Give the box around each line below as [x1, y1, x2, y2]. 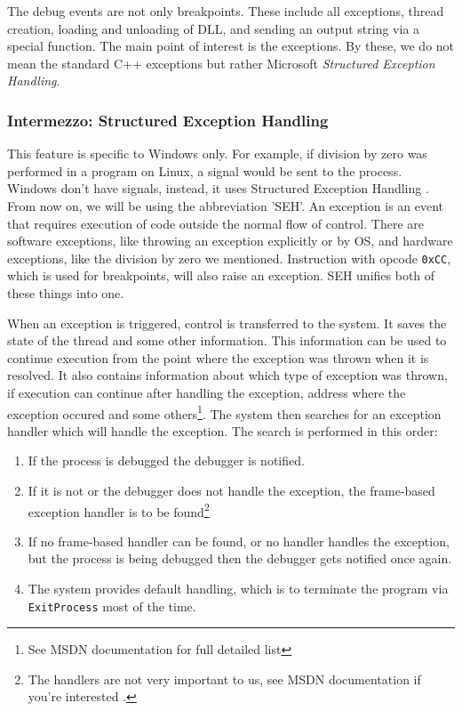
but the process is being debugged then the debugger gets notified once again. [28, 549, 452, 568]
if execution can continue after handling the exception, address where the [7, 383, 406, 401]
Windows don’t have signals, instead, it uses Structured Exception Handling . [7, 179, 429, 198]
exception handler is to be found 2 [28, 499, 210, 521]
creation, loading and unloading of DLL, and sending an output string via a [7, 19, 420, 37]
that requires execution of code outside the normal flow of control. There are [7, 214, 424, 232]
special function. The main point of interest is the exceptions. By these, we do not [7, 36, 455, 55]
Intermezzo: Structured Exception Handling [7, 109, 329, 131]
